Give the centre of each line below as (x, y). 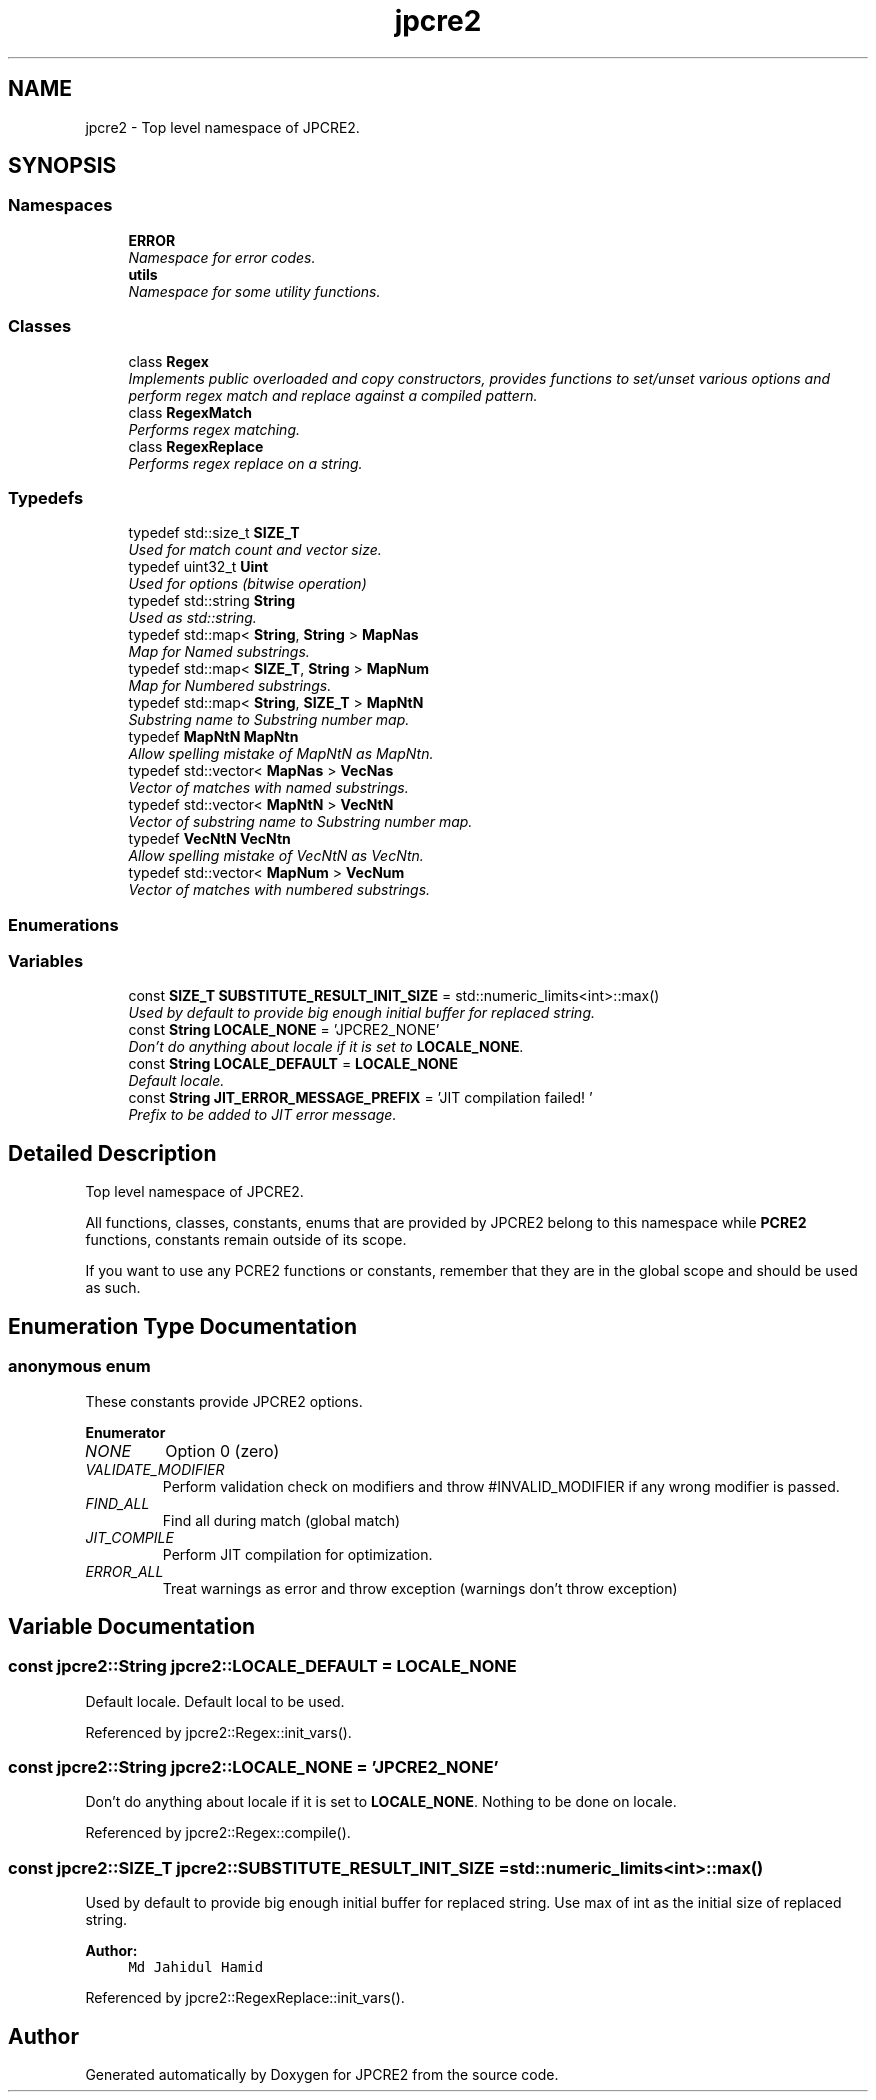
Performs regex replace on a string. (245, 463)
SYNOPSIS (62, 166)
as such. (113, 1288)
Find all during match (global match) (281, 1520)
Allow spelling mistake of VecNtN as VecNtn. (276, 856)
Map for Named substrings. (219, 652)
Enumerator (125, 1432)
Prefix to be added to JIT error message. (262, 1115)
